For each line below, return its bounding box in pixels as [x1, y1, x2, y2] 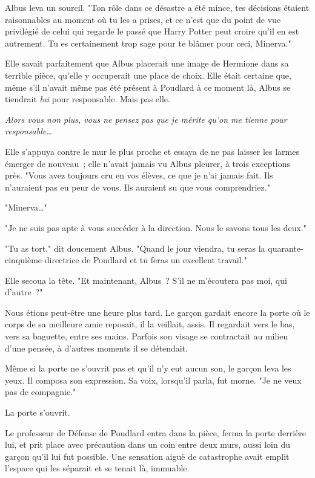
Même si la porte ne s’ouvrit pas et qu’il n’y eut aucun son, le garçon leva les [5, 362, 291, 375]
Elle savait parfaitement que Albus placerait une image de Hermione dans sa [5, 57, 289, 70]
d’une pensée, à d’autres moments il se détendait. [5, 341, 188, 354]
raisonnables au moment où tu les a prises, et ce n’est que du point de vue [5, 13, 281, 25]
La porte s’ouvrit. [5, 406, 70, 419]
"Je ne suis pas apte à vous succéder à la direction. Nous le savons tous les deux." [5, 221, 307, 234]
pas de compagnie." [5, 385, 76, 398]
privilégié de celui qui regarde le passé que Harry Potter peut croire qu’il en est [5, 25, 299, 38]
